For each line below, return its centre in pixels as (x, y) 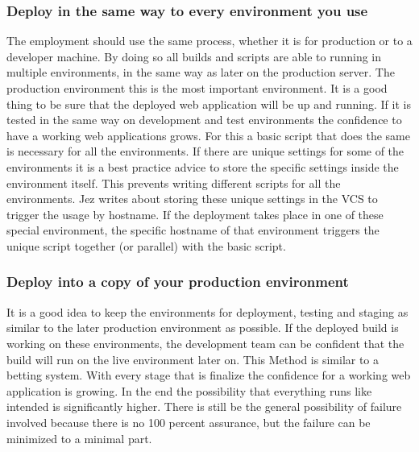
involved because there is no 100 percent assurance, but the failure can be (189, 422)
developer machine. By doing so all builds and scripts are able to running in (194, 56)
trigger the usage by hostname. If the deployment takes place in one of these (195, 214)
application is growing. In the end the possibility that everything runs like (189, 390)
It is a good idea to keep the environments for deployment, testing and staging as (207, 311)
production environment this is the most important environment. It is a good (197, 88)
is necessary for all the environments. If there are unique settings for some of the (205, 151)
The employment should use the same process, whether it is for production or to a (209, 41)
